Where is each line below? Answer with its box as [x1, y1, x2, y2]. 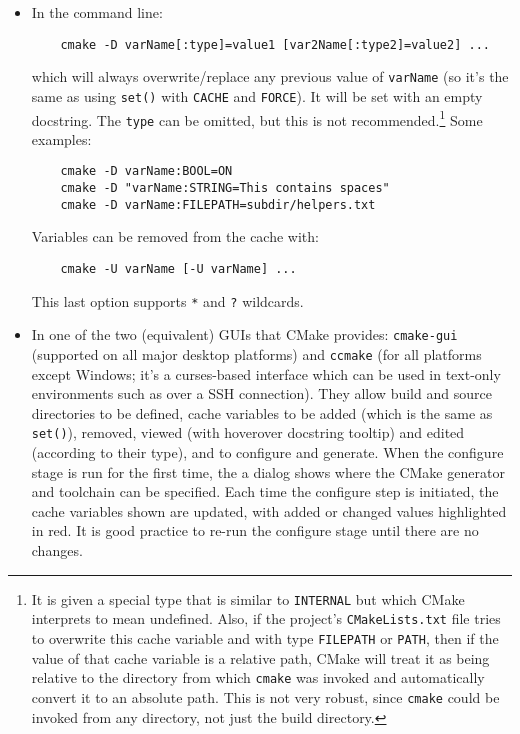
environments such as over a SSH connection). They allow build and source [31, 383, 492, 404]
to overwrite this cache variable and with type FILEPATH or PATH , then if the [31, 627, 499, 648]
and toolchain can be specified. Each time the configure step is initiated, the [31, 481, 499, 502]
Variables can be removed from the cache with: [31, 226, 319, 247]
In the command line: [31, 2, 163, 22]
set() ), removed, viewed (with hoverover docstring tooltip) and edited [31, 422, 465, 443]
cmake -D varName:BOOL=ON [60, 164, 233, 179]
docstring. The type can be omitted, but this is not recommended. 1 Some [31, 106, 483, 130]
